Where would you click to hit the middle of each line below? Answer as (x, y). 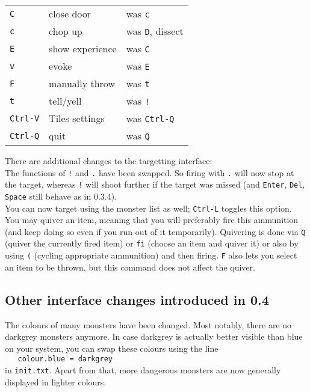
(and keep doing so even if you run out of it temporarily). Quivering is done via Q (155, 231)
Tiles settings (77, 118)
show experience (83, 48)
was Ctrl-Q (150, 118)
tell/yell (65, 101)
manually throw (82, 83)
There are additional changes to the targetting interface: (109, 161)
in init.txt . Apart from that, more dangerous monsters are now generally (143, 370)
